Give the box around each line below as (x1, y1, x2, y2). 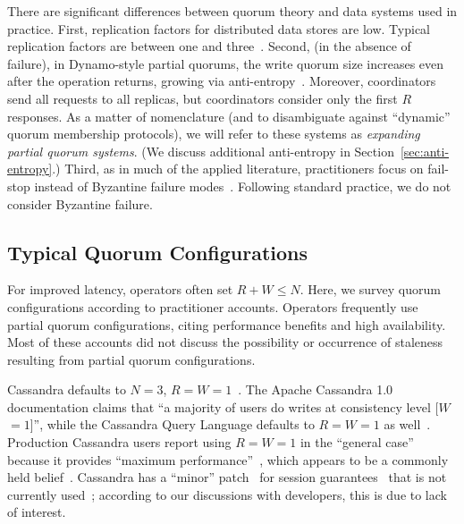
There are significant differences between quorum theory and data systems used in (7, 2, 458, 20)
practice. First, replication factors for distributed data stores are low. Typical (7, 19, 431, 38)
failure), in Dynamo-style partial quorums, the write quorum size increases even (7, 54, 444, 72)
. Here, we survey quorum (299, 280, 441, 299)
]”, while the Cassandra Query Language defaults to (30, 415, 315, 434)
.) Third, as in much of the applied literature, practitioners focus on (52, 159, 424, 178)
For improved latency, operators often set (7, 280, 233, 299)
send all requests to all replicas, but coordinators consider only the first (7, 89, 398, 107)
